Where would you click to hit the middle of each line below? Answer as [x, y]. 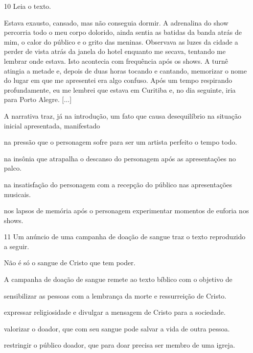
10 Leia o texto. [28, 6]
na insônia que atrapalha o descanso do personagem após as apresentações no [120, 158]
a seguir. [17, 246]
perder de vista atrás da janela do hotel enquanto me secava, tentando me [115, 51]
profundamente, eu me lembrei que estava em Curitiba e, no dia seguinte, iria [120, 89]
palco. [13, 168]
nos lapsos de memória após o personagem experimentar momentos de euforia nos [126, 211]
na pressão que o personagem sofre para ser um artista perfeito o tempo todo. [121, 142]
